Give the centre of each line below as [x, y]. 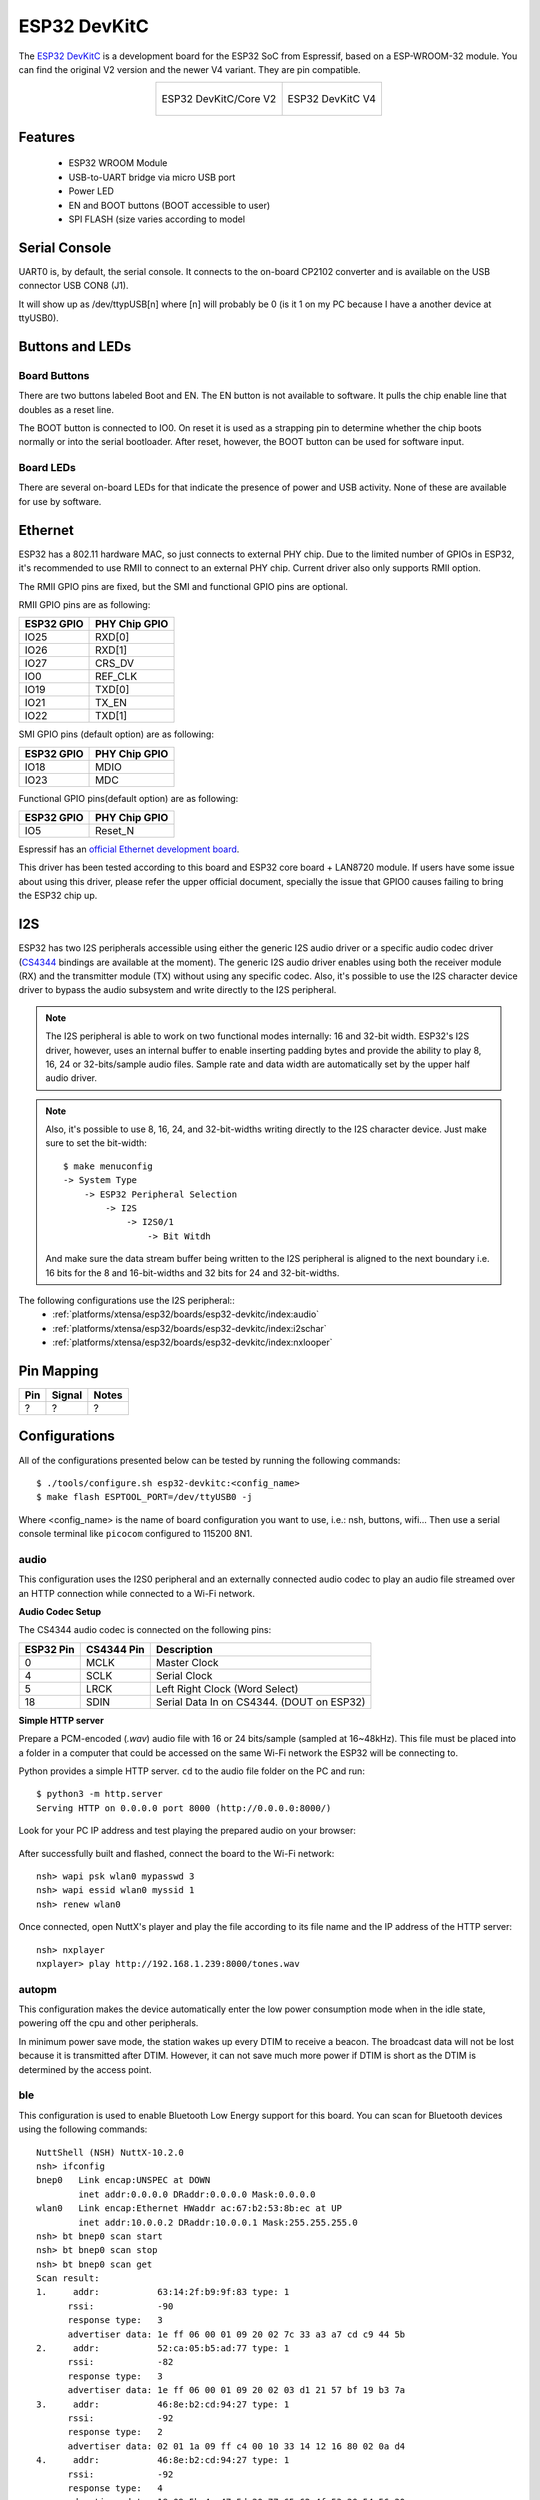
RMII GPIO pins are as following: [84, 604]
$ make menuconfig [108, 1166]
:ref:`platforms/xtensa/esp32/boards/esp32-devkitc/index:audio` [186, 1314]
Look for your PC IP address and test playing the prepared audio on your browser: [187, 1831]
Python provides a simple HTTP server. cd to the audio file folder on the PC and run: [191, 1771]
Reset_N [115, 831]
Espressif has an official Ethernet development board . [129, 849]
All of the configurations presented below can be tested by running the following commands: [209, 1460]
